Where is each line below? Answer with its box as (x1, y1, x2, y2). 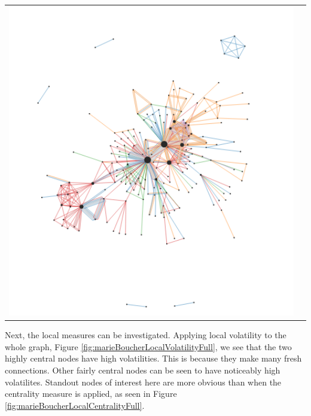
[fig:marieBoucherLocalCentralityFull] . (5, 399, 145, 411)
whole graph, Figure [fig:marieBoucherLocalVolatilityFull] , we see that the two (5, 340, 292, 353)
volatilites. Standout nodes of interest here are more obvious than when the (5, 375, 282, 388)
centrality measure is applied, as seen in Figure (5, 387, 177, 400)
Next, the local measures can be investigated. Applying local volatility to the (5, 329, 286, 341)
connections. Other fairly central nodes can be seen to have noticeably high (5, 363, 280, 376)
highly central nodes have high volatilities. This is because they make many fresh (5, 352, 302, 365)
